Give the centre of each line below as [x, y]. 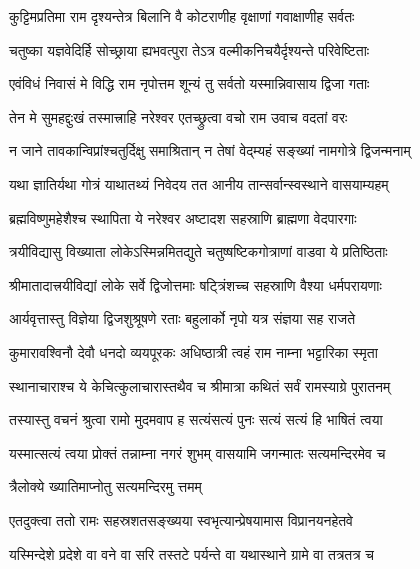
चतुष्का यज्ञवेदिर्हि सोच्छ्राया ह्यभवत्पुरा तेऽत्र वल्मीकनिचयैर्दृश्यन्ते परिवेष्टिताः [189, 49]
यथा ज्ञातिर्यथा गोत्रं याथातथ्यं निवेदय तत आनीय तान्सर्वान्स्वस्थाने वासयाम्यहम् [199, 183]
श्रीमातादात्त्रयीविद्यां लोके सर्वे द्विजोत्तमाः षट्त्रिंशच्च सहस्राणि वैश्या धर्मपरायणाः [195, 284]
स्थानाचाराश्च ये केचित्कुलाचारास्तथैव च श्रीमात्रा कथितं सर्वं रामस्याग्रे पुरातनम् [200, 385]
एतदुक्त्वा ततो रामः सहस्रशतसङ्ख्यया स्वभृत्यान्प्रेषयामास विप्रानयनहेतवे [181, 519]
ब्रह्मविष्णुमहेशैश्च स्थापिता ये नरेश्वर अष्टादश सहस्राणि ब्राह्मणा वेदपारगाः [183, 217]
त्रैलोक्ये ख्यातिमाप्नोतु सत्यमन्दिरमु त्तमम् [105, 486]
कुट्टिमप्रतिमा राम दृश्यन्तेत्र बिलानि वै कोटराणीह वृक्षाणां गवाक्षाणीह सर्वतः [182, 16]
